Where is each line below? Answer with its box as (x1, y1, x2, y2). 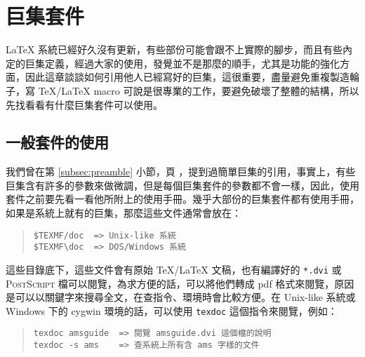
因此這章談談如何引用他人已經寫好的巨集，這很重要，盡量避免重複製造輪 (25, 69, 359, 84)
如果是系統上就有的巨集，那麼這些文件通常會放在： (6, 206, 241, 220)
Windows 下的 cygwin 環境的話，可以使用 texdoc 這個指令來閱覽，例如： (6, 303, 338, 318)
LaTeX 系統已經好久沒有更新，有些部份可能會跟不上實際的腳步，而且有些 (6, 42, 343, 57)
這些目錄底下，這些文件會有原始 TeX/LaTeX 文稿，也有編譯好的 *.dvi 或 (6, 262, 342, 276)
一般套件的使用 (6, 131, 109, 153)
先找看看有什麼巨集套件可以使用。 (6, 97, 163, 112)
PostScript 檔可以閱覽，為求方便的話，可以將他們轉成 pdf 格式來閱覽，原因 (6, 276, 354, 290)
